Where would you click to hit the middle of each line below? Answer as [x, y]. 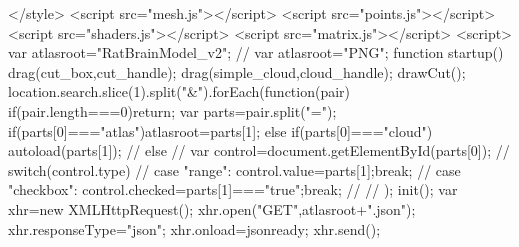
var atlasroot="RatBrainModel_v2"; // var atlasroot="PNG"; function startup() [256, 52]
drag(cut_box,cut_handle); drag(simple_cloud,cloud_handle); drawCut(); [237, 71]
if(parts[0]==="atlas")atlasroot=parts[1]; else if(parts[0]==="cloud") [220, 130]
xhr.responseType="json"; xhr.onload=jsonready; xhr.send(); [194, 228]
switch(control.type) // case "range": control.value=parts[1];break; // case [234, 169]
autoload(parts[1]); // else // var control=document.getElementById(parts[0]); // [259, 150]
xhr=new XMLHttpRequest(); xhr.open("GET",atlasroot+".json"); [212, 208]
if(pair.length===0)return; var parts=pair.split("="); [172, 110]
